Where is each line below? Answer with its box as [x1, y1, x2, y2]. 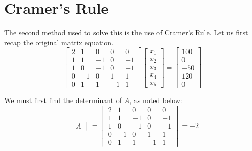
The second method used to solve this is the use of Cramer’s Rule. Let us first [4, 27, 248, 38]
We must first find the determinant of [4, 95, 122, 106]
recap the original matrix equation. [4, 37, 114, 47]
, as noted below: [129, 95, 182, 106]
